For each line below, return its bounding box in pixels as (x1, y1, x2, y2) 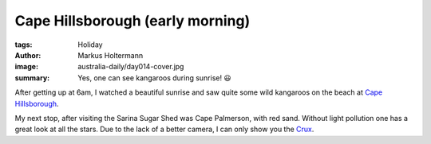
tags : (14, 40, 33, 49)
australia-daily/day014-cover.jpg (77, 62, 184, 72)
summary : (14, 72, 50, 83)
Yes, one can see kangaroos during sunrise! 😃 (77, 72, 231, 83)
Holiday (77, 40, 103, 49)
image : (14, 62, 39, 72)
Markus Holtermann (77, 50, 144, 60)
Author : (14, 50, 42, 60)
